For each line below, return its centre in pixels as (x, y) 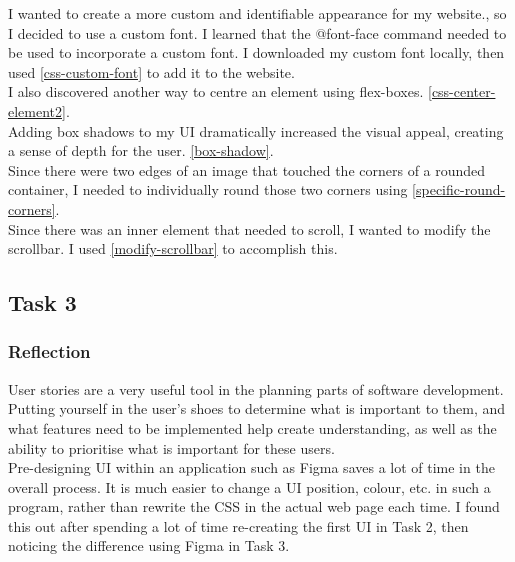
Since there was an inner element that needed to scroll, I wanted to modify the (249, 228)
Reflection (49, 351)
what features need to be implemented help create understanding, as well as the (252, 427)
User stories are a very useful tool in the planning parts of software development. (256, 388)
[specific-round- (459, 189)
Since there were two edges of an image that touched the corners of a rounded (247, 169)
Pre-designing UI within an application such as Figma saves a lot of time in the (251, 467)
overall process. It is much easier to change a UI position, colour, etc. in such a (249, 486)
